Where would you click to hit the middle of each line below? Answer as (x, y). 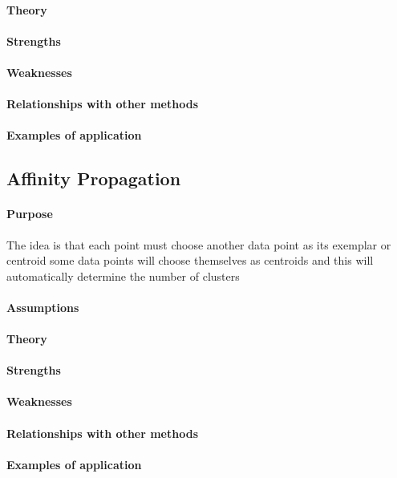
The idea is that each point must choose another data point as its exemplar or (199, 244)
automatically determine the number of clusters (123, 275)
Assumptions (43, 307)
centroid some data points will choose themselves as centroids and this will (190, 260)
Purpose (30, 214)
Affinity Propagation (94, 178)
